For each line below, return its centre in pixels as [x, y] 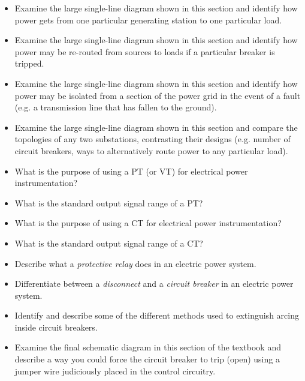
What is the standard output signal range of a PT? [109, 202]
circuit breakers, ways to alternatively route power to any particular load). [151, 150]
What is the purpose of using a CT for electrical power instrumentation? [148, 223]
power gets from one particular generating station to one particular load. [148, 19]
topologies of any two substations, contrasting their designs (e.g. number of [152, 139]
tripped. [29, 63]
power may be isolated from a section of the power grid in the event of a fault [158, 95]
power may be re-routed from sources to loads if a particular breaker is [145, 51]
